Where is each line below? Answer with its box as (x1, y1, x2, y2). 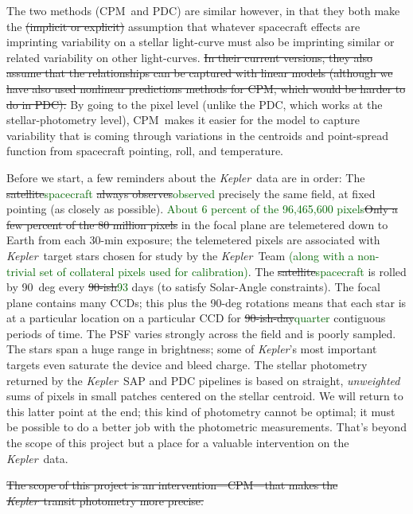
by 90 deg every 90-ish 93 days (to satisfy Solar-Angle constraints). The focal (6, 278, 380, 295)
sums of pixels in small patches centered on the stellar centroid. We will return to (6, 387, 403, 404)
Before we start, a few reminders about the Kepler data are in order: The (6, 169, 365, 185)
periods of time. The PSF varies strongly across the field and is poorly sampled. (6, 325, 396, 341)
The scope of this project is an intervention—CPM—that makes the (6, 477, 338, 493)
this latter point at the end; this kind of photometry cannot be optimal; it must (6, 403, 395, 419)
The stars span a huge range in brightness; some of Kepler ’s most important (6, 341, 377, 357)
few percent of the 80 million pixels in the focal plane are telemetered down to (6, 216, 388, 232)
